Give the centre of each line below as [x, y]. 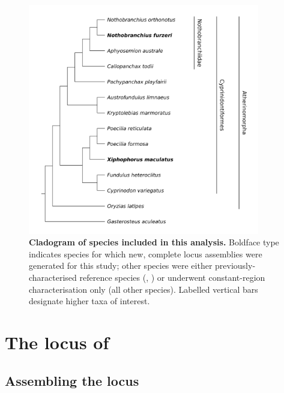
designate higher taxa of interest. [89, 301]
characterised [53, 277]
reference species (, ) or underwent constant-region [172, 277]
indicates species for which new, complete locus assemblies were [146, 253]
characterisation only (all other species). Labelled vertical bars [144, 289]
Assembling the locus [72, 380]
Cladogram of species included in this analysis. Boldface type [154, 242]
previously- [235, 265]
